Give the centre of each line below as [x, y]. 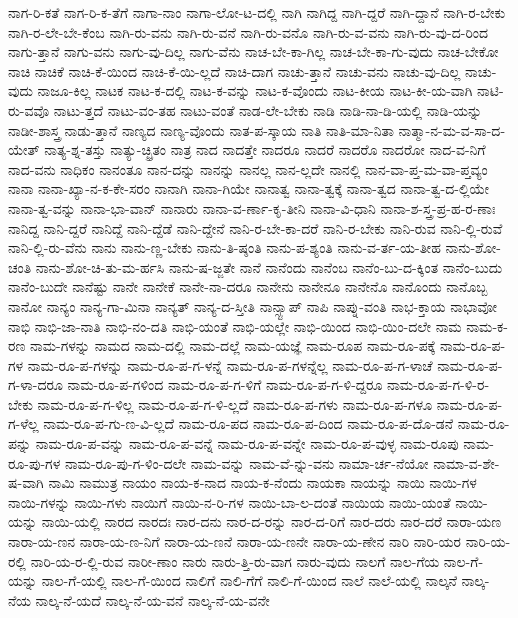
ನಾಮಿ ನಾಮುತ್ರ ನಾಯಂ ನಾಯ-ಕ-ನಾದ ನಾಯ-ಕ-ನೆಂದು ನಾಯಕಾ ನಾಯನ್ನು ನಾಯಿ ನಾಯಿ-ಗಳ [262, 482]
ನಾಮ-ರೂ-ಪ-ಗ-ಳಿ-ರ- [438, 384]
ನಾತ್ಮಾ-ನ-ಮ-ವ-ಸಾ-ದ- [452, 129]
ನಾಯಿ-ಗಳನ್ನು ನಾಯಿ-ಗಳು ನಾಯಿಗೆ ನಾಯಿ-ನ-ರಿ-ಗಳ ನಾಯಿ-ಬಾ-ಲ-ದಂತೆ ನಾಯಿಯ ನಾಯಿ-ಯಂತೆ [229, 501]
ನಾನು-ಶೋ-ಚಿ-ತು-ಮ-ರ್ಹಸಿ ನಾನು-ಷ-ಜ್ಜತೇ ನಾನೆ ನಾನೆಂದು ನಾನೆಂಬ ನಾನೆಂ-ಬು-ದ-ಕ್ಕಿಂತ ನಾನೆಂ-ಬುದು [269, 266]
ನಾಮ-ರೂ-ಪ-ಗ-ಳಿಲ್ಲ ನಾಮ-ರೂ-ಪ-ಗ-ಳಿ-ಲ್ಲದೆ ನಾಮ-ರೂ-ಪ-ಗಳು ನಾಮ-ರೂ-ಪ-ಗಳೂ [235, 403]
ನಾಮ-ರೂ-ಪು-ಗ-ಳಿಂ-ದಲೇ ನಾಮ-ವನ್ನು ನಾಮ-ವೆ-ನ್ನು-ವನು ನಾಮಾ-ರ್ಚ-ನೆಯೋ [246, 462]
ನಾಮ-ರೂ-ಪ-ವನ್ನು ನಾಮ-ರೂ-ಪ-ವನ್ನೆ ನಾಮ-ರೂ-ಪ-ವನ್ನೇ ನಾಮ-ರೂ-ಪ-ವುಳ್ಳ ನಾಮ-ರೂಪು [247, 443]
